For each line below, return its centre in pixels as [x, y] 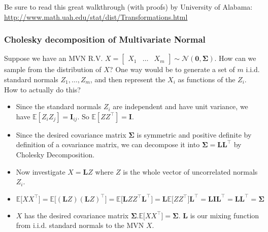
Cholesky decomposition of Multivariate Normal [105, 39]
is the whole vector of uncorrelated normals [190, 171]
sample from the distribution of [53, 69]
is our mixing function [225, 215]
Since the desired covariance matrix [71, 134]
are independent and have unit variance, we [180, 106]
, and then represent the [128, 79]
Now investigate [41, 171]
